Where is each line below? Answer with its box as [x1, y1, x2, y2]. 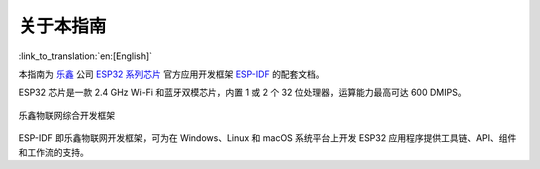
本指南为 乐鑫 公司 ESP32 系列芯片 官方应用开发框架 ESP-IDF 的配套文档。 [18, 68, 325, 80]
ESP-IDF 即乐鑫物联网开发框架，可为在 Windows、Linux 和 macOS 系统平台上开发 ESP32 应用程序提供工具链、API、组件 [18, 132, 517, 144]
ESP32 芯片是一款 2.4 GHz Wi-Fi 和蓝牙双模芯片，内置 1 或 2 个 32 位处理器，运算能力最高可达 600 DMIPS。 [18, 86, 467, 99]
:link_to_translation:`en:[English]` [18, 50, 153, 62]
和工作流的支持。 [18, 146, 89, 158]
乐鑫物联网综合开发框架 [18, 109, 115, 121]
